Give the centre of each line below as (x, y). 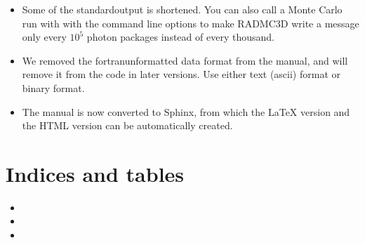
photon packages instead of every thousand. (180, 37)
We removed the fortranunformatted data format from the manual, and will (185, 60)
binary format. (53, 87)
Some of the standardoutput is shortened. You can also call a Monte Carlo (182, 9)
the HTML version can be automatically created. (127, 125)
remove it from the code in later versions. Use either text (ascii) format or (181, 74)
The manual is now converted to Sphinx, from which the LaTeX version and (186, 111)
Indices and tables (95, 173)
